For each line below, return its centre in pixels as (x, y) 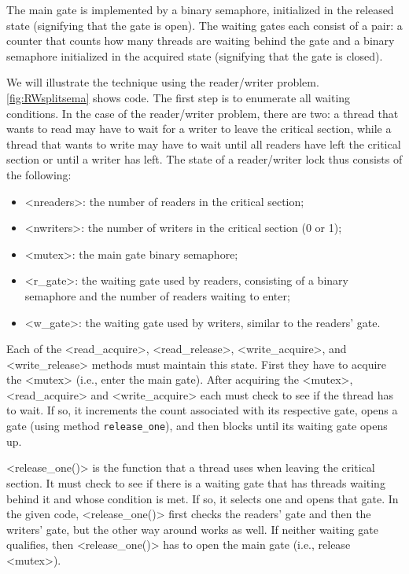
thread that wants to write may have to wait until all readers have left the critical (204, 143)
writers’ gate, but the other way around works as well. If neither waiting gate (192, 529)
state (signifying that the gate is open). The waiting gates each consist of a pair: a (204, 25)
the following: (39, 174)
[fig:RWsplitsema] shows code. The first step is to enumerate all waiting (179, 97)
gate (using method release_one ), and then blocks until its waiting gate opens (197, 426)
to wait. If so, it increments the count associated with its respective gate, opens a (202, 410)
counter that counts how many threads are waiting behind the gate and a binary (201, 40)
